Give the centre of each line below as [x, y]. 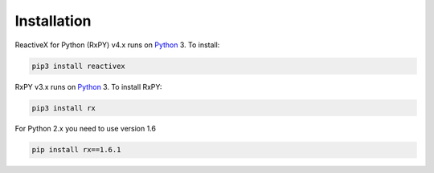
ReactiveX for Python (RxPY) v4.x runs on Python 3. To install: [117, 45]
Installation [53, 21]
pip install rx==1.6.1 [76, 150]
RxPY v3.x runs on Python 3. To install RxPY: [88, 86]
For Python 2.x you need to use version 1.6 [86, 129]
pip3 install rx [64, 108]
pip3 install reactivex [79, 66]
